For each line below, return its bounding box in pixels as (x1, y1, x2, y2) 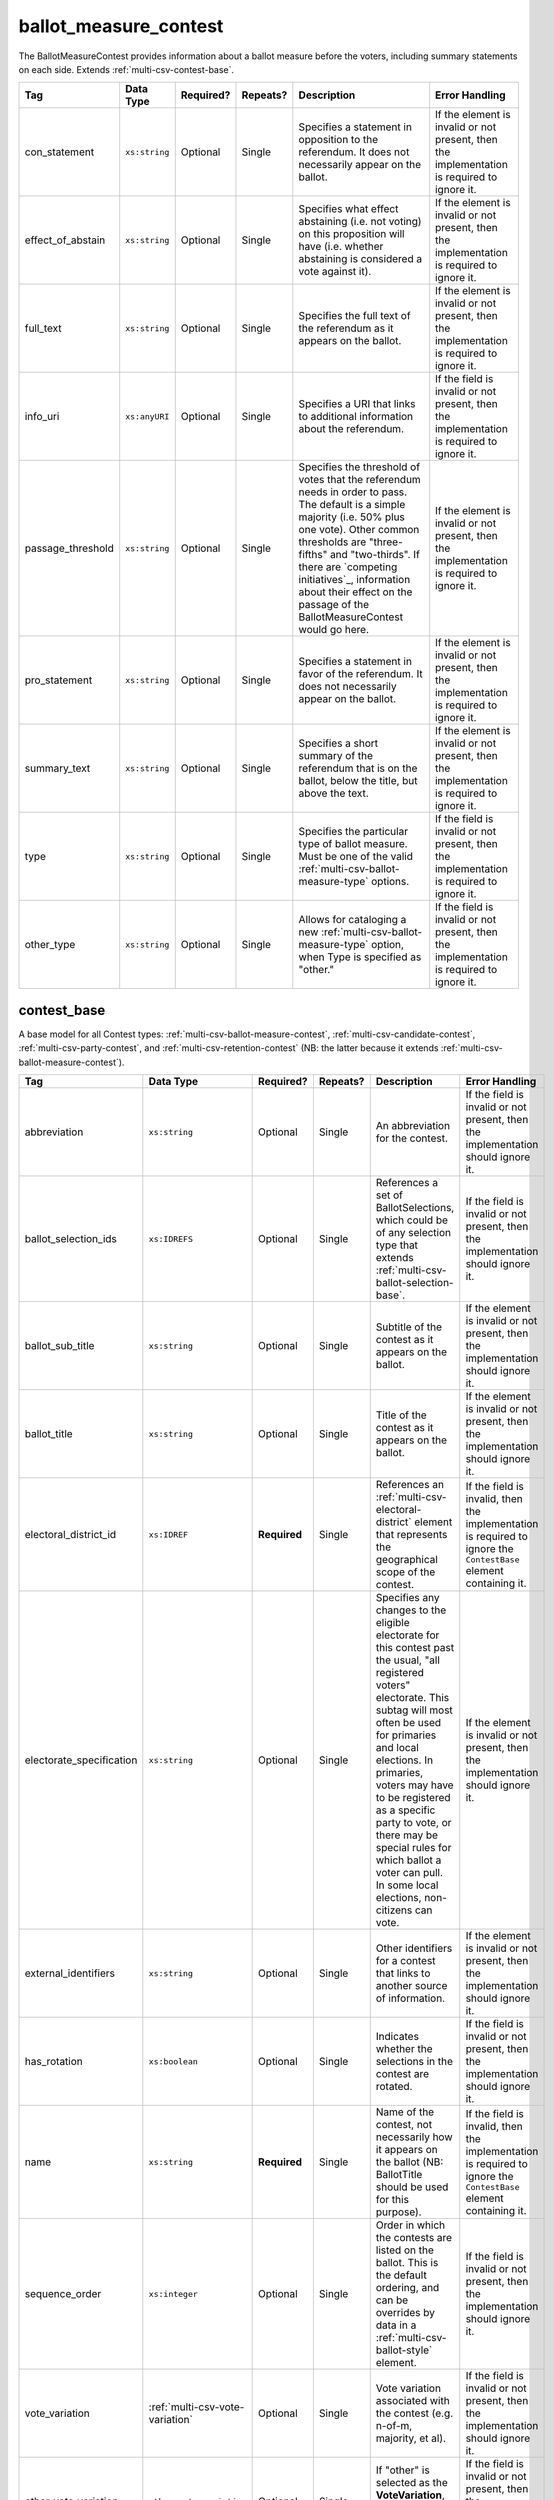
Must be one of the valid (298, 850, 414, 864)
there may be (375, 1828, 439, 1842)
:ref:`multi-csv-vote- (148, 2400, 245, 2414)
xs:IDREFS (148, 1233, 194, 1244)
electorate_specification (24, 1753, 138, 1767)
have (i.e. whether (298, 240, 384, 254)
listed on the (375, 2243, 434, 2257)
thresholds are (298, 535, 367, 549)
